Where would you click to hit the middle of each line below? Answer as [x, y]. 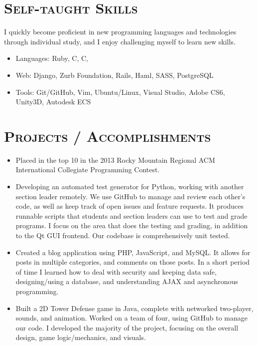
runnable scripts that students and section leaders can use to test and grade [131, 215]
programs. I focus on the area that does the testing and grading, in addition [132, 225]
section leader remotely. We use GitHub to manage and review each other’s [130, 196]
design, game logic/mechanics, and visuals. [81, 337]
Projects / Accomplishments [108, 136]
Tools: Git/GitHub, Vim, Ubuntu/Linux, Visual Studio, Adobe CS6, [120, 92]
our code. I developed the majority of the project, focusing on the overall [127, 327]
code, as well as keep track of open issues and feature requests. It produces [130, 206]
